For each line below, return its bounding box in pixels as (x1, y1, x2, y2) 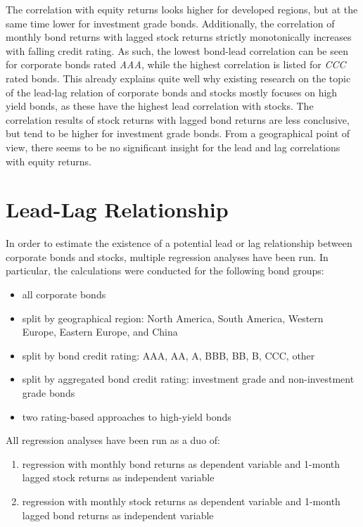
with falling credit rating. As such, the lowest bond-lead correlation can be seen (6, 43, 348, 58)
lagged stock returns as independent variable (22, 470, 215, 485)
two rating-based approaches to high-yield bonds (22, 409, 231, 424)
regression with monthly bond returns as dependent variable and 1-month (22, 456, 340, 471)
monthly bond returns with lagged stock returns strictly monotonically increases (6, 30, 352, 44)
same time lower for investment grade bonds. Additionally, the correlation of (6, 15, 335, 30)
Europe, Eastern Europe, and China (22, 324, 178, 339)
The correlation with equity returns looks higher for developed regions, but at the (6, 2, 358, 16)
